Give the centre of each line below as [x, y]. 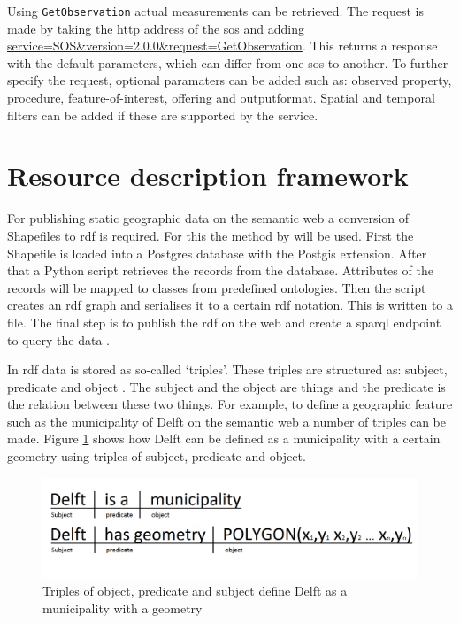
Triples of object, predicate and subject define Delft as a [195, 591]
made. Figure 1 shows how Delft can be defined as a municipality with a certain [224, 438]
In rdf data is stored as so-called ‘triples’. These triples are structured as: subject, [227, 369]
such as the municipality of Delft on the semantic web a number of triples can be [226, 421]
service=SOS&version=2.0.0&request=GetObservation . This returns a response [222, 46]
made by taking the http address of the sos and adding [156, 28]
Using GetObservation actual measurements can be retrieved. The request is [215, 11]
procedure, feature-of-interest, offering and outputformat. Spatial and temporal [221, 98]
